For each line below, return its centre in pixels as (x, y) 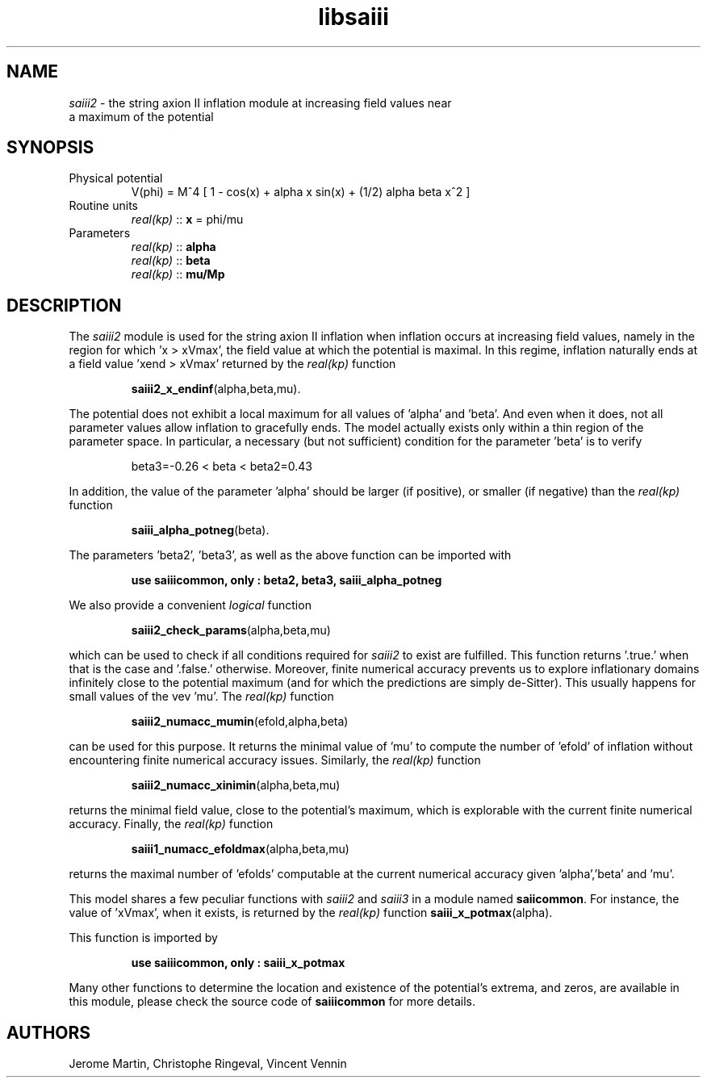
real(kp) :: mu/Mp (178, 274)
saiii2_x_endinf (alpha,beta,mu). (216, 389)
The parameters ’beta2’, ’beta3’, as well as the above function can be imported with (290, 555)
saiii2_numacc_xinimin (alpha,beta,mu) (236, 785)
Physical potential (116, 178)
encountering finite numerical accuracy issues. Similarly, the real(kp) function (275, 760)
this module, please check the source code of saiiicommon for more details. (272, 1002)
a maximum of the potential (141, 116)
